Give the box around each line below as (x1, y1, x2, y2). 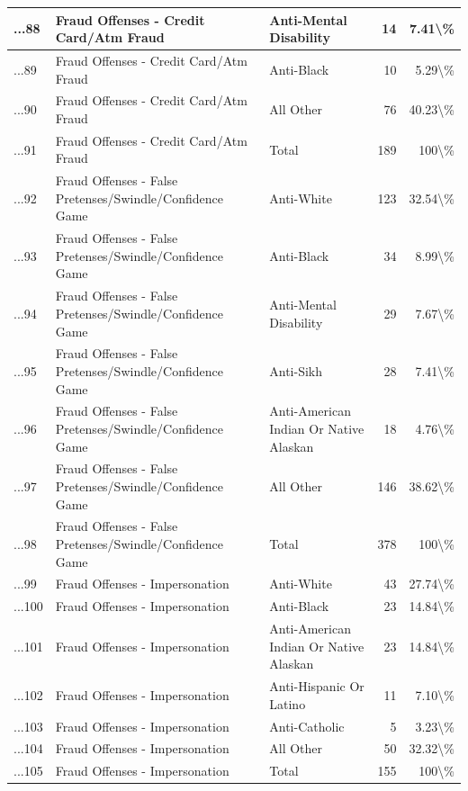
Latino (269, 694, 306, 713)
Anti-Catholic (269, 716, 345, 735)
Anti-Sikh (269, 361, 323, 380)
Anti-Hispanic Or (269, 677, 364, 696)
